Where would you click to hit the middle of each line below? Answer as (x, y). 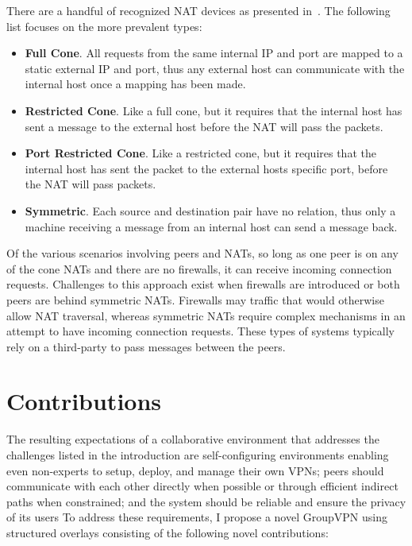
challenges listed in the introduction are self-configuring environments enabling (198, 455)
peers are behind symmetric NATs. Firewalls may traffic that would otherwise (195, 299)
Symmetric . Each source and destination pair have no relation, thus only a (210, 210)
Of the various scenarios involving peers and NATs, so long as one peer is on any (202, 253)
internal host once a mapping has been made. (135, 84)
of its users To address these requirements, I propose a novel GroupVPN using (197, 517)
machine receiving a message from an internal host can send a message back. (211, 226)
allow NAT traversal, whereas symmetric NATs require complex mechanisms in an (206, 315)
